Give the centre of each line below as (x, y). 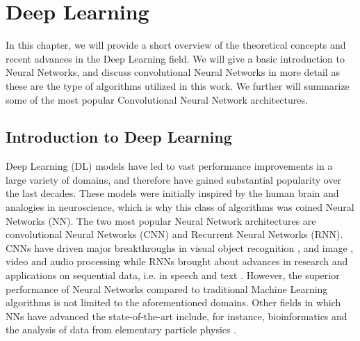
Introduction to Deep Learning (119, 137)
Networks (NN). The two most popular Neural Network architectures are (161, 220)
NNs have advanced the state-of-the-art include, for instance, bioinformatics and (177, 316)
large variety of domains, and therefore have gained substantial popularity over (174, 179)
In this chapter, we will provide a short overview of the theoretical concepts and (176, 45)
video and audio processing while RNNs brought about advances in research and (177, 261)
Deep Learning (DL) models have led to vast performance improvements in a (169, 166)
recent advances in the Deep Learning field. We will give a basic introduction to (175, 58)
